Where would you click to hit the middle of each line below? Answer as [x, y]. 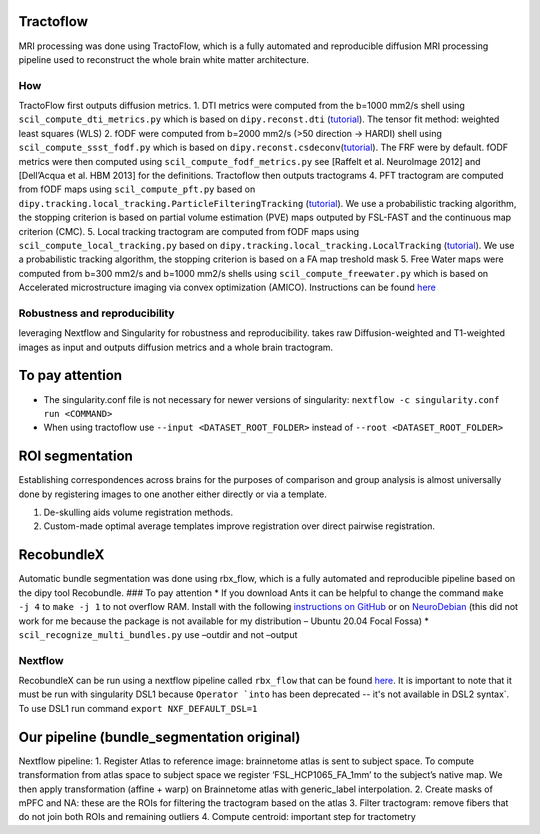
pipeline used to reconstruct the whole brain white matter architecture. [164, 59]
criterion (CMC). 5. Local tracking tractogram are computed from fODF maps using [189, 231]
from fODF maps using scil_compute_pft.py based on [137, 189]
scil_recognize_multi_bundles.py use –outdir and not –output [158, 634]
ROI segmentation [76, 456]
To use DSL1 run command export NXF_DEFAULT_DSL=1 [138, 708]
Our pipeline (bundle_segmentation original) [159, 736]
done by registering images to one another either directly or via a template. [172, 494]
